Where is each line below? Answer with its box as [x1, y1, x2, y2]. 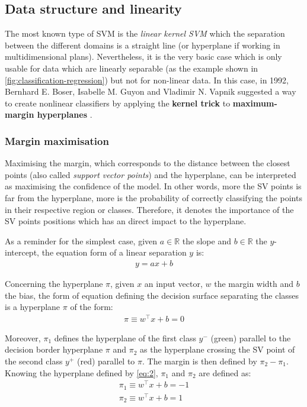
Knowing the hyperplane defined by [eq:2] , [5, 366, 158, 379]
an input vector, [144, 277, 203, 289]
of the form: [70, 301, 113, 313]
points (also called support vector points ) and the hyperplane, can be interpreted [5, 168, 296, 180]
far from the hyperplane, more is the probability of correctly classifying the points [5, 191, 302, 204]
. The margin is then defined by [142, 355, 257, 367]
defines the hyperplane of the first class [54, 331, 196, 344]
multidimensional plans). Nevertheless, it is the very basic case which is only [5, 50, 282, 63]
